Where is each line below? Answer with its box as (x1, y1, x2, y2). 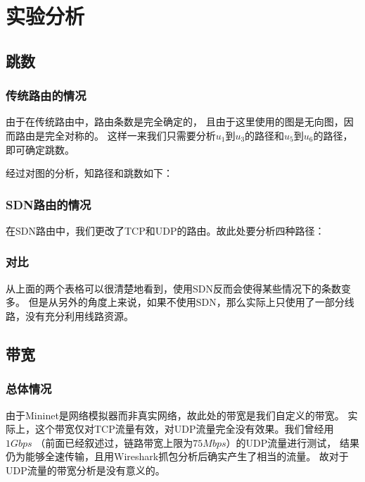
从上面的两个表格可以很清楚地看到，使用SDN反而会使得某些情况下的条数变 (6, 280, 351, 295)
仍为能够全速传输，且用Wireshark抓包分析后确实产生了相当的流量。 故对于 (6, 449, 349, 464)
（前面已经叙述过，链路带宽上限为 (35, 435, 193, 450)
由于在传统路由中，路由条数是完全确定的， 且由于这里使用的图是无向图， (6, 114, 344, 129)
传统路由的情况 (6, 87, 87, 104)
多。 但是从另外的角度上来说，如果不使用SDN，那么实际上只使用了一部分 (6, 295, 345, 309)
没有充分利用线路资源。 (25, 308, 134, 323)
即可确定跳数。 (6, 142, 75, 156)
